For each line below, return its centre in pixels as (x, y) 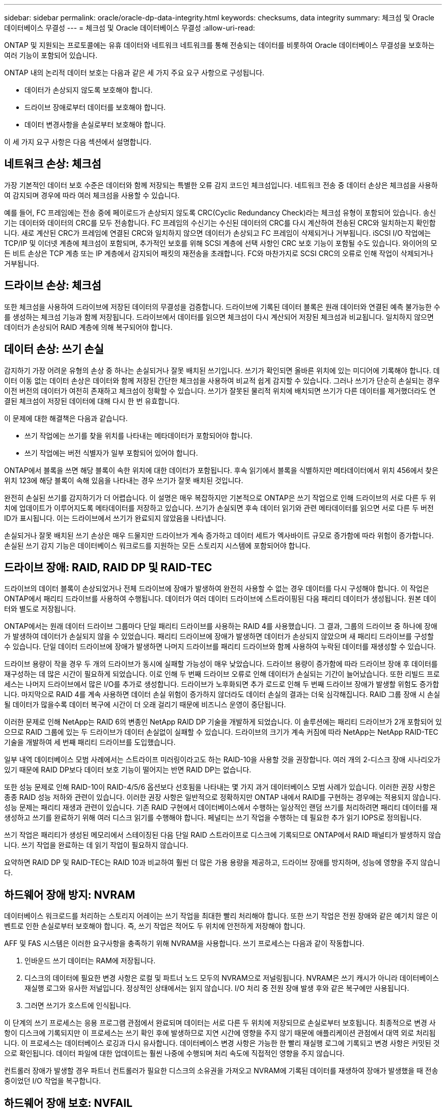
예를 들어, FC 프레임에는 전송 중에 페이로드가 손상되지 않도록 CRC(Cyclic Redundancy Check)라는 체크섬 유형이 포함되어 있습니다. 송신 (220, 212)
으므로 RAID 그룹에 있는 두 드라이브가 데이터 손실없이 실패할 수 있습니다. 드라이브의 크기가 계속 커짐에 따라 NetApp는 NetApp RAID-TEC (221, 732)
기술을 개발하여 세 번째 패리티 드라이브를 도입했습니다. (90, 742)
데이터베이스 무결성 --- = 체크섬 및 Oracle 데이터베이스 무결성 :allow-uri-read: (130, 28)
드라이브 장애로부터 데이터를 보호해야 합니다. (95, 107)
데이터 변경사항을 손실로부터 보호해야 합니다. (95, 124)
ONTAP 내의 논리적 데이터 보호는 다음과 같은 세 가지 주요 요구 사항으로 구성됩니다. (134, 73)
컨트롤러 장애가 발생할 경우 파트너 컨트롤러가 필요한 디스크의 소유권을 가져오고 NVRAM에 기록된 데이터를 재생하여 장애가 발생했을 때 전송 (221, 1071)
